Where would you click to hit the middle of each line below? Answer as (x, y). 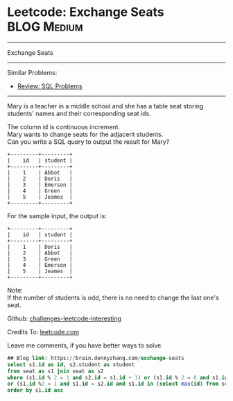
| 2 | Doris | (40, 179)
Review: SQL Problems (50, 86)
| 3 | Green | (40, 259)
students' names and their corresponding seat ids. (79, 113)
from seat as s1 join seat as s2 (55, 371)
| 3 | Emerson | (40, 185)
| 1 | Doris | (40, 247)
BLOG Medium (45, 27)
